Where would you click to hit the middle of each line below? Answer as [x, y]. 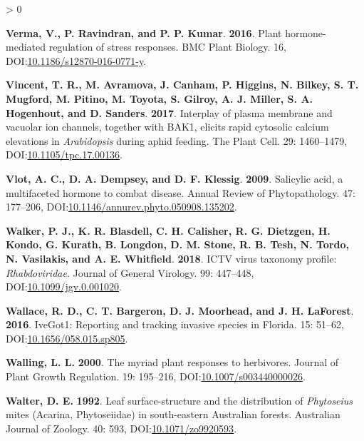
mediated [26, 47]
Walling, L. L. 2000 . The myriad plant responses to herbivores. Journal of [172, 362]
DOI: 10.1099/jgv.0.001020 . [64, 287]
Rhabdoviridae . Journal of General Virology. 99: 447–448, [130, 272]
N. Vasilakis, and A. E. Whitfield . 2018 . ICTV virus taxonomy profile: [171, 258]
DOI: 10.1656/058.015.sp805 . [67, 338]
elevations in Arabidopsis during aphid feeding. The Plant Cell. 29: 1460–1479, [177, 140]
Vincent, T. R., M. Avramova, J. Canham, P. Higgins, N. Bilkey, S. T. [182, 85]
